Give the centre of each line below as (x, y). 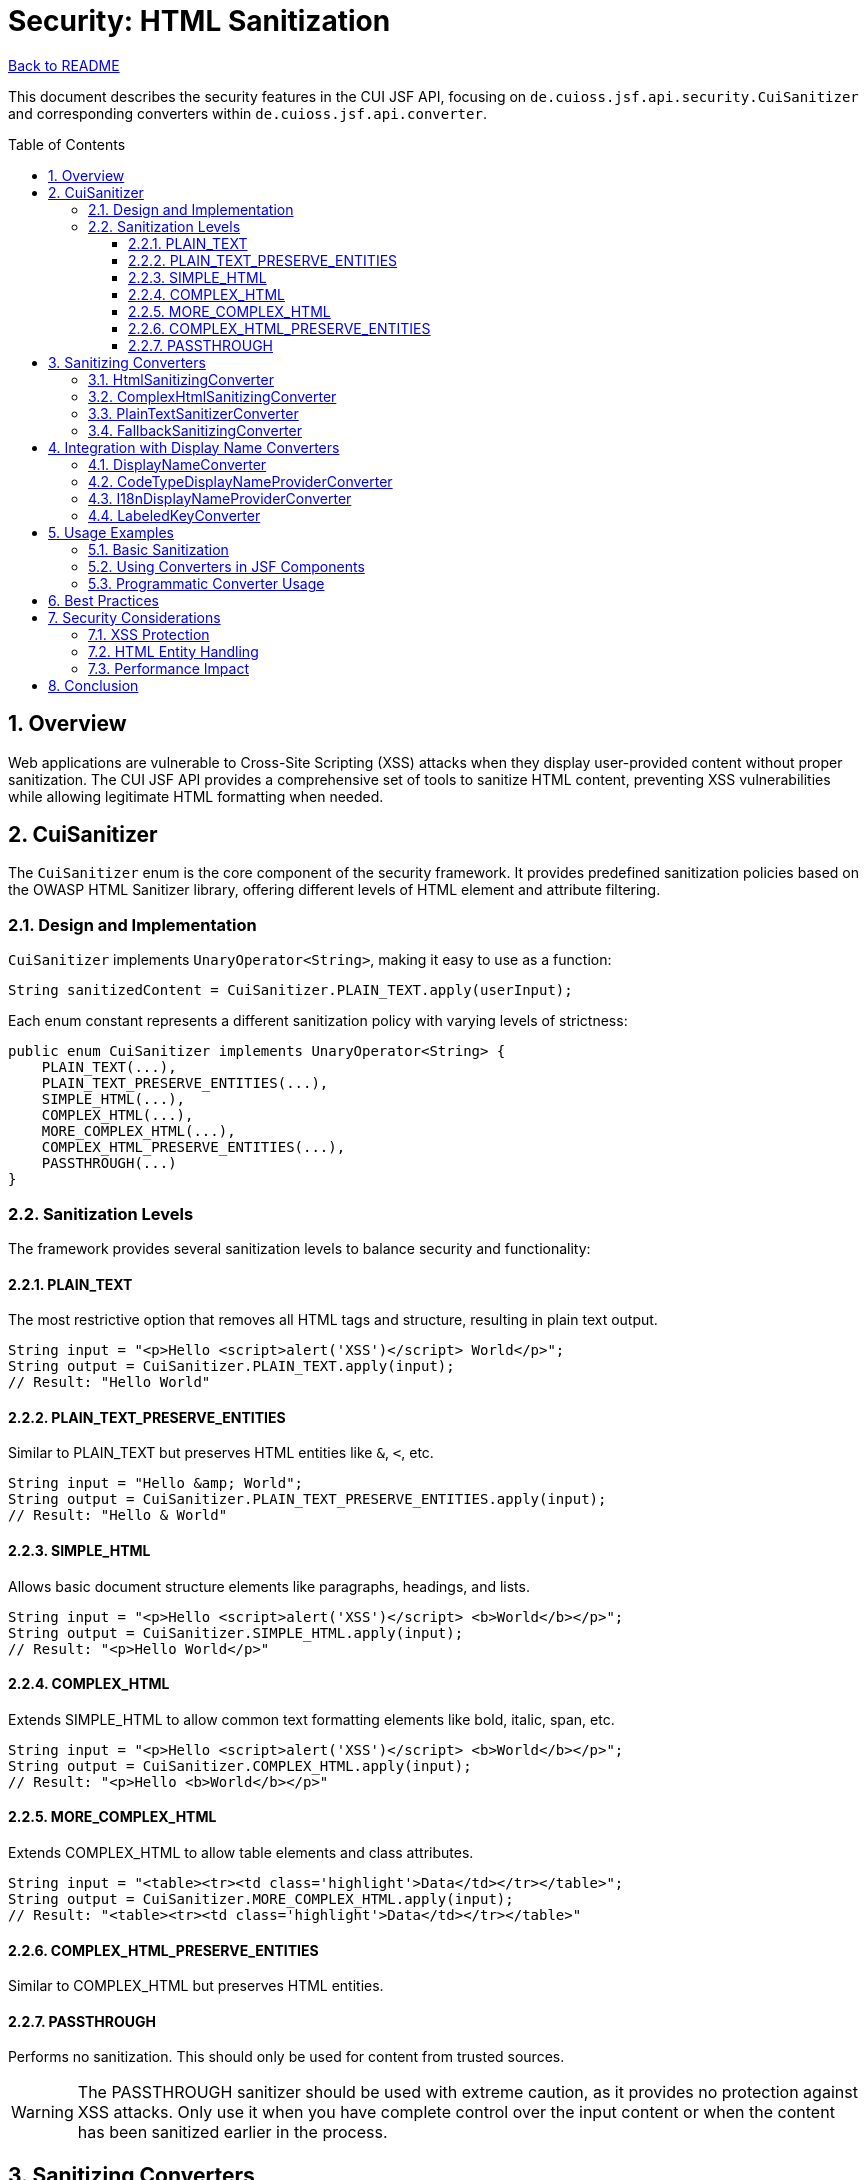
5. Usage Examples (111, 532)
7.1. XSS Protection (149, 634)
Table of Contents (67, 144)
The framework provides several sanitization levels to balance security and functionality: (299, 1248)
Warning (42, 2112)
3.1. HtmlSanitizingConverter (181, 379)
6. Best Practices (104, 600)
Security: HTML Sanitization (199, 21)
